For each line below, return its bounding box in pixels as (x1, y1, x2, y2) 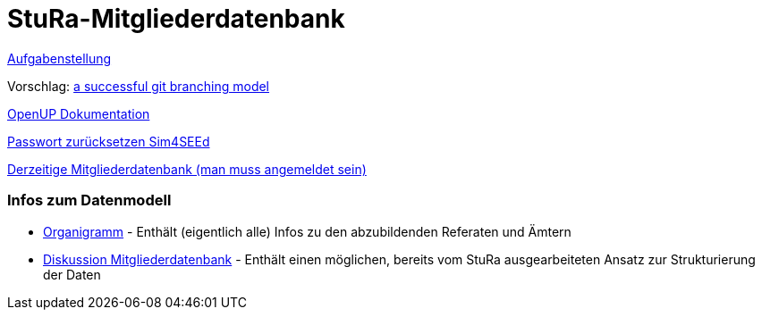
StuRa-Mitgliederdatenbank (7, 4, 345, 34)
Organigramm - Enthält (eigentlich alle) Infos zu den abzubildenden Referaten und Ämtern (43, 223, 571, 239)
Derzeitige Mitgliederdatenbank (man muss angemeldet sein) (7, 161, 367, 177)
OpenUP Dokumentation (7, 105, 150, 121)
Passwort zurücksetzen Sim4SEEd (7, 133, 210, 149)
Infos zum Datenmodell (7, 191, 172, 210)
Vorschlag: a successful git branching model (7, 78, 270, 94)
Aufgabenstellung (7, 50, 112, 66)
